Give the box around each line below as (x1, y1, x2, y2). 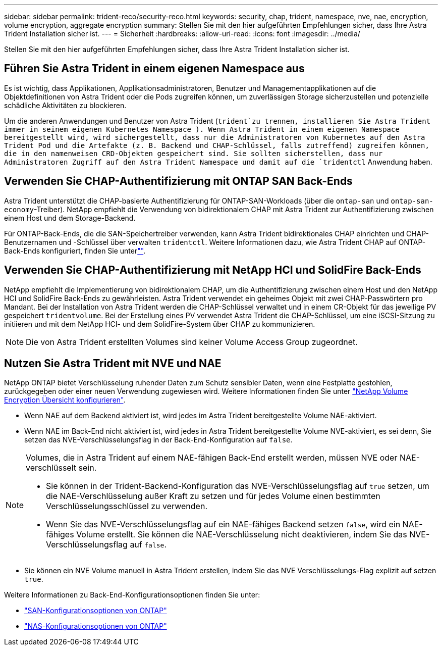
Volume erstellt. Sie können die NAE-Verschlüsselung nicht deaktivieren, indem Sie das (76, 529, 407, 540)
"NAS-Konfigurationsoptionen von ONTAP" (24, 622, 167, 631)
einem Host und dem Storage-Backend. (4, 213, 136, 222)
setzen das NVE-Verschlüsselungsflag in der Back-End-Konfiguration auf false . (24, 435, 293, 444)
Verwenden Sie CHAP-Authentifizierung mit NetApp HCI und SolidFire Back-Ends (4, 264, 421, 277)
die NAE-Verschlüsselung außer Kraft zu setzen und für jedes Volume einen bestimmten (46, 491, 380, 502)
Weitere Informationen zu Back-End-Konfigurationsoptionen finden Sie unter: (4, 590, 260, 599)
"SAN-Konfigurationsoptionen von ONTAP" (24, 606, 167, 615)
